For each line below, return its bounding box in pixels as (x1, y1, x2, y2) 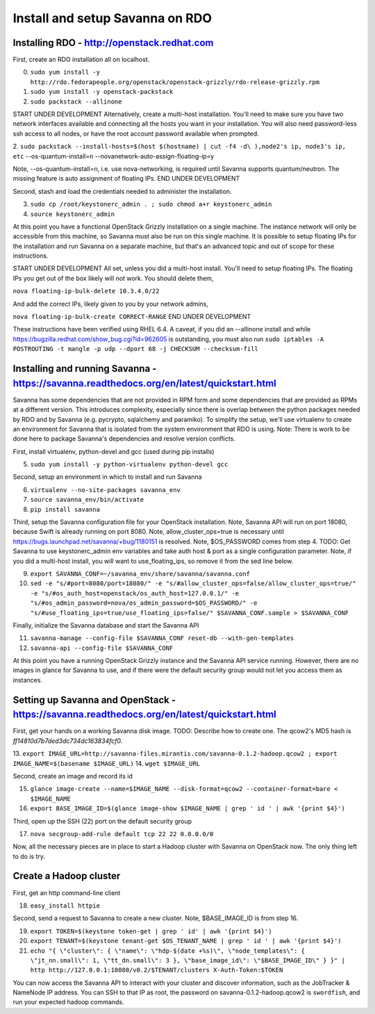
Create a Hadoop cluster (12, 870, 121, 882)
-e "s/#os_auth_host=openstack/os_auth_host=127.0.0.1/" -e (30, 589, 240, 597)
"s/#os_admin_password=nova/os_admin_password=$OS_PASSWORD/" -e (30, 599, 258, 607)
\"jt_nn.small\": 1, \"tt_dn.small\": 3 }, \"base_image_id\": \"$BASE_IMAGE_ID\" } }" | (30, 956, 345, 964)
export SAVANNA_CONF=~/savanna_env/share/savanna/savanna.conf (30, 570, 250, 578)
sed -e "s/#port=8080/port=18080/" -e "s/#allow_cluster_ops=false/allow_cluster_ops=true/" (30, 580, 357, 587)
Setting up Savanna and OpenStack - (12, 694, 176, 705)
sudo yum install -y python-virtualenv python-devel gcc (30, 461, 228, 468)
